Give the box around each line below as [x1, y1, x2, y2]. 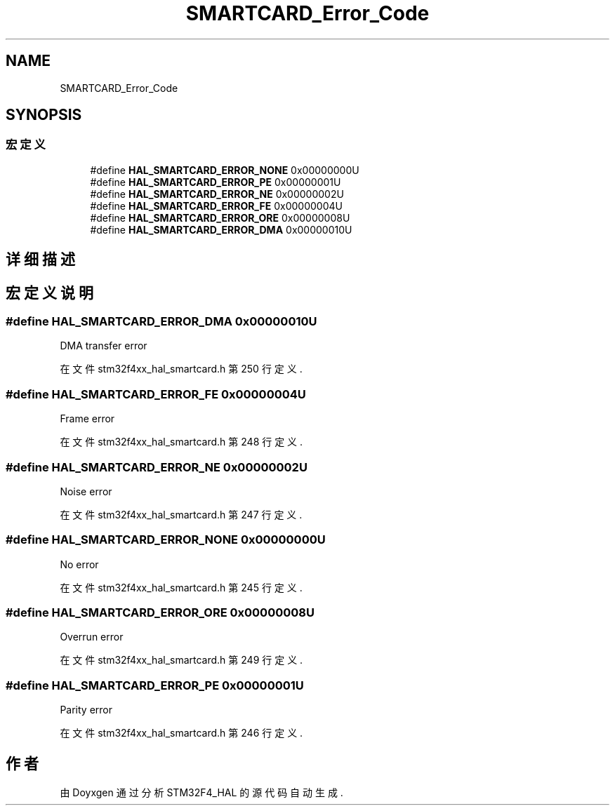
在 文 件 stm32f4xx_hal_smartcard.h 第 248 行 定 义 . [60, 436, 303, 448]
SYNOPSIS [6, 106, 82, 124]
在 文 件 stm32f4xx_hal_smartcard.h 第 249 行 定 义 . [60, 654, 303, 666]
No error [60, 558, 99, 570]
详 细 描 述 [6, 250, 75, 269]
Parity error [60, 704, 113, 716]
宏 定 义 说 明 [6, 283, 93, 302]
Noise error [60, 485, 112, 497]
